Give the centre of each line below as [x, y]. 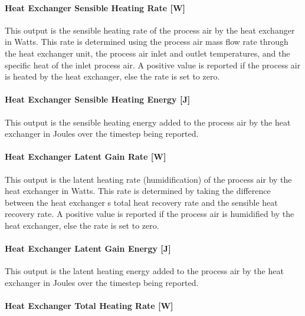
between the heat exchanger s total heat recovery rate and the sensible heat [141, 202]
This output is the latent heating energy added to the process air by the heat [144, 271]
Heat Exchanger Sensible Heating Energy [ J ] [98, 99]
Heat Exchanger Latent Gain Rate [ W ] [86, 157]
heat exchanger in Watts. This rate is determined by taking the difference [138, 191]
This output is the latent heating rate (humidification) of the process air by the [148, 179]
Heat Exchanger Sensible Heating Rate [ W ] [95, 7]
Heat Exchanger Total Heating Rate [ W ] [89, 306]
